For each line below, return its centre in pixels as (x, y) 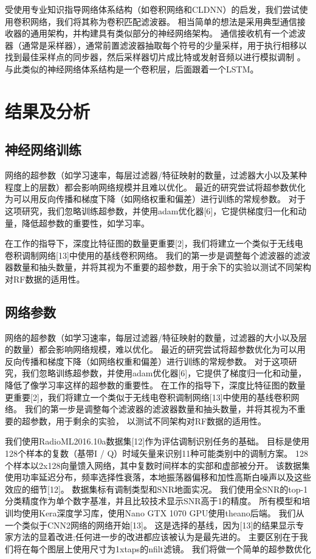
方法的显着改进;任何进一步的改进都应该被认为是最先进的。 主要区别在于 (156, 537)
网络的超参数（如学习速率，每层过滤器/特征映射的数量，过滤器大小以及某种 (156, 175)
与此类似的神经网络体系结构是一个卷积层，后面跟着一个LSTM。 (132, 69)
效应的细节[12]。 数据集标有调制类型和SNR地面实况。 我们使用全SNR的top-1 (156, 489)
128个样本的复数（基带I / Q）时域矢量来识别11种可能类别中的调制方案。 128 (156, 453)
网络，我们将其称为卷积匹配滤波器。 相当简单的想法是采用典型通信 (163, 21)
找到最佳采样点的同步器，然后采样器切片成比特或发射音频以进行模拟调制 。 (155, 57)
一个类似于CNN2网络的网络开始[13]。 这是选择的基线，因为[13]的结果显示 (150, 525)
